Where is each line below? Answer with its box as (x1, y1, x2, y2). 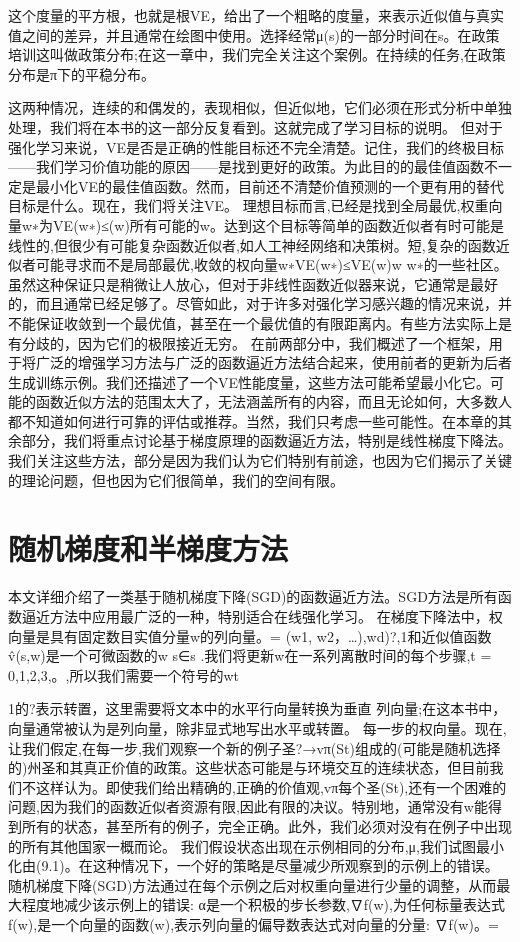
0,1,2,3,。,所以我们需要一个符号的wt (8, 664, 240, 685)
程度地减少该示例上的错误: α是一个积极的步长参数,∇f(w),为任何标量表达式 (21, 894, 505, 915)
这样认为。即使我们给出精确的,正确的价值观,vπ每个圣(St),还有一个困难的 (35, 776, 507, 797)
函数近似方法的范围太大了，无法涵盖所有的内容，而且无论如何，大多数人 (35, 391, 512, 412)
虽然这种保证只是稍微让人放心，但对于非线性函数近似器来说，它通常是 (8, 273, 470, 294)
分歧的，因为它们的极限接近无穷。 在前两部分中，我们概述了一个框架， (21, 332, 489, 353)
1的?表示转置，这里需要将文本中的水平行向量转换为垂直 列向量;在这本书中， (8, 698, 507, 719)
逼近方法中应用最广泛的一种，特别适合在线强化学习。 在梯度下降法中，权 (21, 605, 503, 626)
